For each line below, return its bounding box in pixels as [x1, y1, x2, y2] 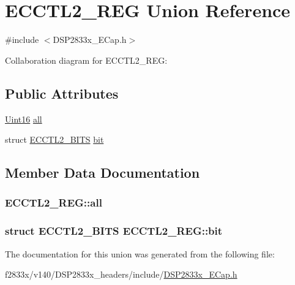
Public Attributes [5, 83, 119, 102]
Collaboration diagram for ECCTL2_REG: [5, 53, 168, 66]
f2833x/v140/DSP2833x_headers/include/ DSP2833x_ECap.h [5, 268, 237, 281]
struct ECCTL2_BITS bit [5, 133, 104, 146]
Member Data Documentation [5, 163, 200, 182]
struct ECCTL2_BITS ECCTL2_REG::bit [5, 223, 223, 238]
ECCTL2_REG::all [5, 195, 102, 210]
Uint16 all [5, 112, 42, 125]
